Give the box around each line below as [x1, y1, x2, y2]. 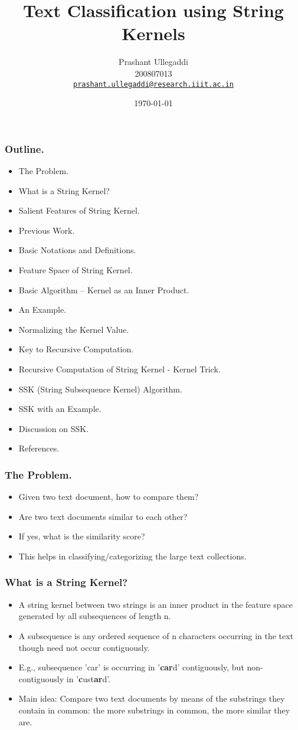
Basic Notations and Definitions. [18, 244, 136, 256]
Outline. [5, 141, 44, 156]
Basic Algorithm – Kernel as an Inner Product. [18, 283, 189, 296]
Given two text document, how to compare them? [18, 490, 199, 503]
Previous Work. [18, 224, 75, 236]
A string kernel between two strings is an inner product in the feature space [18, 598, 293, 610]
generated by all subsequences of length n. [18, 610, 171, 622]
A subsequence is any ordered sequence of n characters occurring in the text [18, 629, 294, 641]
